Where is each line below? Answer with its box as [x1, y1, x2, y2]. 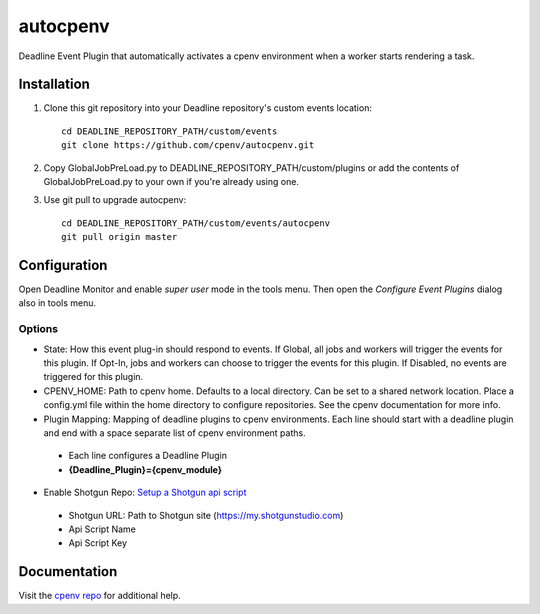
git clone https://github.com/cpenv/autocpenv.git [61, 140, 315, 151]
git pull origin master [61, 231, 178, 243]
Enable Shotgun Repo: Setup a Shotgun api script [43, 486, 247, 499]
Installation [18, 76, 90, 93]
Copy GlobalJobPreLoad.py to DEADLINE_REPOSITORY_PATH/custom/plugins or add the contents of [43, 161, 460, 174]
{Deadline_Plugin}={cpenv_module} [68, 463, 223, 475]
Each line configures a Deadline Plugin [68, 450, 227, 462]
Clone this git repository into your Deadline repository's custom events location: [43, 102, 372, 114]
